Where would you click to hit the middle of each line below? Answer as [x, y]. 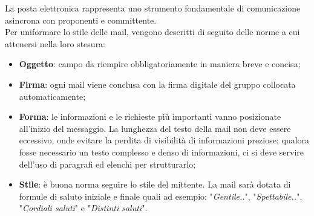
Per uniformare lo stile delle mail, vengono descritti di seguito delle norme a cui [152, 32]
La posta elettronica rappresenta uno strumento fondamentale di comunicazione [153, 8]
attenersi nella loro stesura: [55, 43]
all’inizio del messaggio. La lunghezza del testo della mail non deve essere [155, 128]
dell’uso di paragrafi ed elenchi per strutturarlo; [107, 164]
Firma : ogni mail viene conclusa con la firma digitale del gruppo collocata [157, 84]
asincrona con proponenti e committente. [81, 20]
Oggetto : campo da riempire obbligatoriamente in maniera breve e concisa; [160, 64]
